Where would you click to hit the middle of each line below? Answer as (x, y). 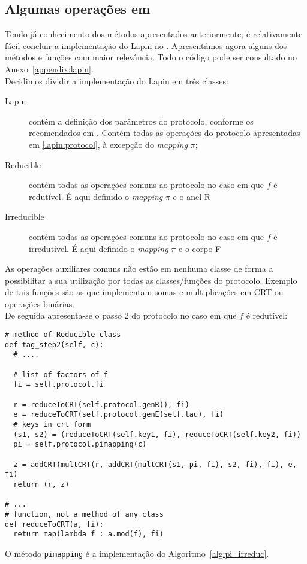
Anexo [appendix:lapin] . (49, 69)
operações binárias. (40, 303)
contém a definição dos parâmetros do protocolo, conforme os (141, 121)
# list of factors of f (61, 375)
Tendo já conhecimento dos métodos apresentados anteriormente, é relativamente (154, 34)
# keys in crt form (52, 424)
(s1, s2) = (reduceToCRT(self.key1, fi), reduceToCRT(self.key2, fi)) (157, 434)
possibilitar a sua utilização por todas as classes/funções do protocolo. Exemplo (151, 280)
